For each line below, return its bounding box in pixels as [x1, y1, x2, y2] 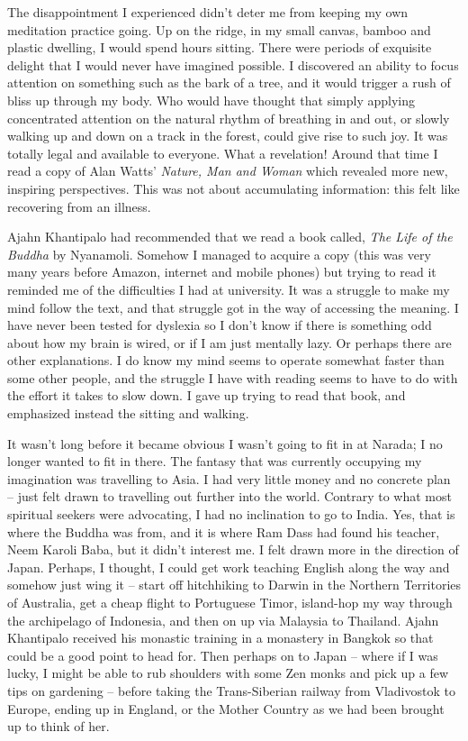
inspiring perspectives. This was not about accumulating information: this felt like [7, 178, 460, 197]
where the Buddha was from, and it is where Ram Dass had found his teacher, [7, 522, 440, 541]
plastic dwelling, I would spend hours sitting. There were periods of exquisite [7, 38, 432, 57]
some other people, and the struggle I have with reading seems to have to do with [7, 368, 458, 387]
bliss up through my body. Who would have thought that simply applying [7, 90, 416, 109]
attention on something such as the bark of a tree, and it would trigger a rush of [7, 73, 451, 92]
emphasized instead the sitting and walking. [7, 404, 249, 423]
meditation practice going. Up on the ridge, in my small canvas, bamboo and [7, 20, 431, 39]
